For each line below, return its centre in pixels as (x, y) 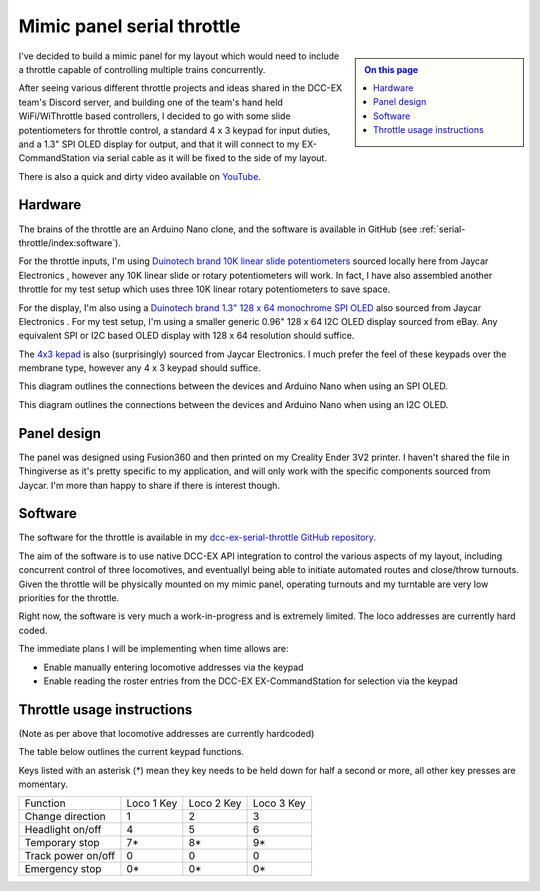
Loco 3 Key (279, 803)
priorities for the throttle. (69, 598)
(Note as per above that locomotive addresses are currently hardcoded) (166, 733)
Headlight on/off (63, 830)
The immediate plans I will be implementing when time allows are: (153, 649)
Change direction (65, 817)
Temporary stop (62, 843)
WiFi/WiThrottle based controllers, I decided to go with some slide (154, 116)
